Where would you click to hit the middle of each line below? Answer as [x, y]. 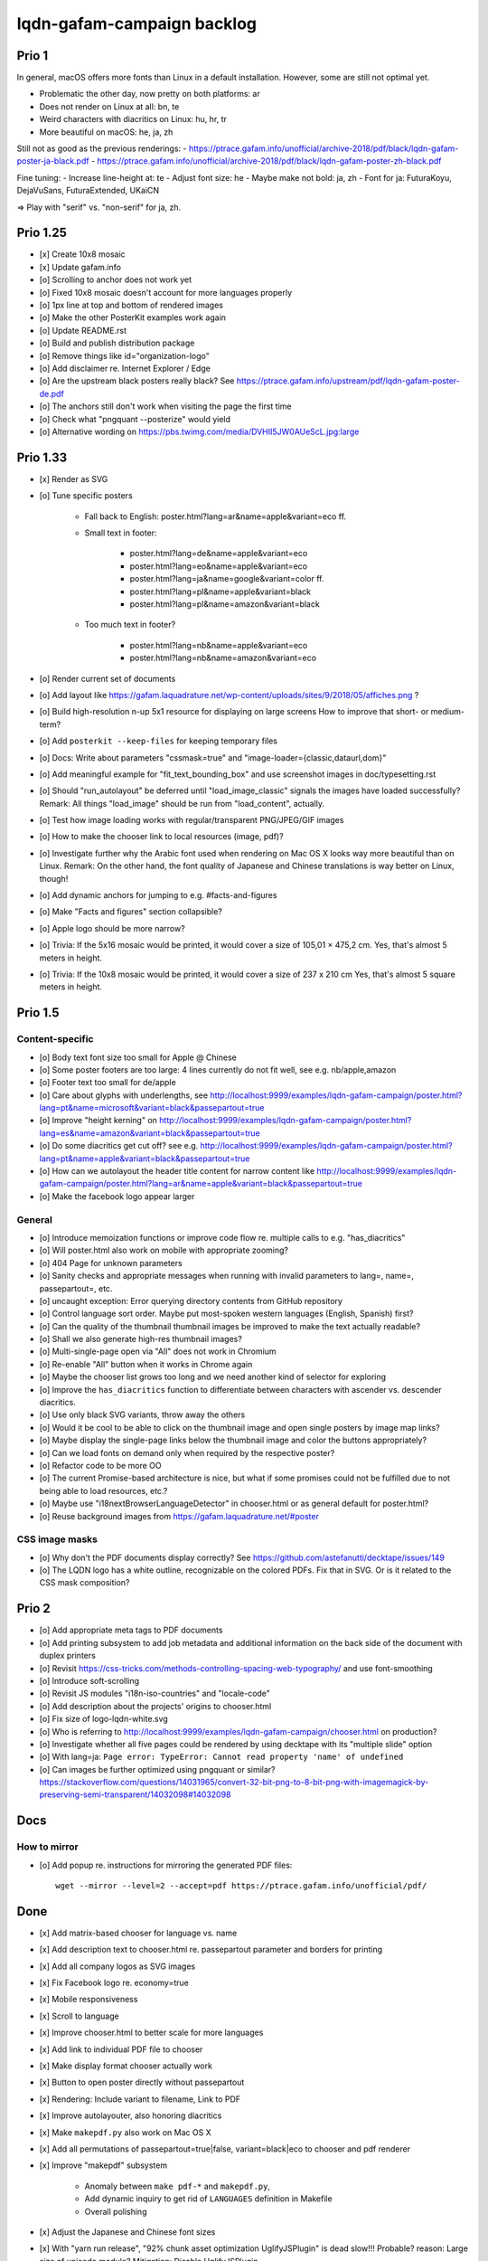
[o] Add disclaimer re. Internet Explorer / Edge [125, 368]
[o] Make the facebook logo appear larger [117, 1196]
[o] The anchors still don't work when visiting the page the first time [166, 406]
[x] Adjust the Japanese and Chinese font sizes [127, 2232]
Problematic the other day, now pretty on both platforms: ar [150, 94]
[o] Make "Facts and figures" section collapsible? [131, 912]
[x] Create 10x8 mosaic [82, 254]
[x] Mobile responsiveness [89, 2000]
